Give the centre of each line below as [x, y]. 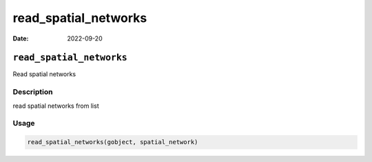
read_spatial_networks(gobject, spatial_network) [113, 142]
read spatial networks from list [56, 106]
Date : [21, 38]
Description [33, 92]
